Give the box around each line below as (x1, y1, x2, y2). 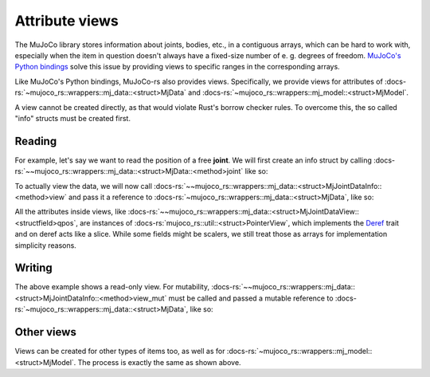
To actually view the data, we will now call (14, 181, 153, 190)
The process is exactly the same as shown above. (77, 357, 242, 367)
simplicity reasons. (14, 240, 77, 250)
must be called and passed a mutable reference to (168, 293, 334, 303)
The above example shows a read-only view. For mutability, (14, 282, 210, 292)
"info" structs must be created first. (14, 113, 131, 123)
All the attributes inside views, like (14, 207, 127, 217)
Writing (14, 261, 53, 275)
